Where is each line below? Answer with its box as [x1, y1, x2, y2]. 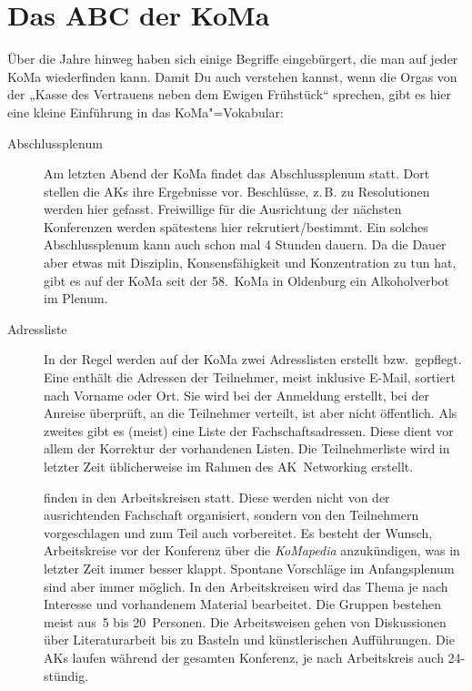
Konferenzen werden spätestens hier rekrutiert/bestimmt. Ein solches [44, 217, 428, 236]
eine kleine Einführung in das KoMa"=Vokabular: [7, 102, 284, 121]
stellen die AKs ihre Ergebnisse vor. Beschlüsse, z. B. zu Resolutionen [44, 181, 430, 200]
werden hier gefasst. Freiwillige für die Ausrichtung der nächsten [44, 199, 402, 218]
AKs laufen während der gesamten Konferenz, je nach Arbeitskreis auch [44, 647, 444, 666]
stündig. [44, 666, 89, 685]
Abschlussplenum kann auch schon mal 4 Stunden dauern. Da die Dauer [44, 235, 447, 254]
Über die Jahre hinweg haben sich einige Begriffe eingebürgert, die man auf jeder [7, 49, 458, 68]
